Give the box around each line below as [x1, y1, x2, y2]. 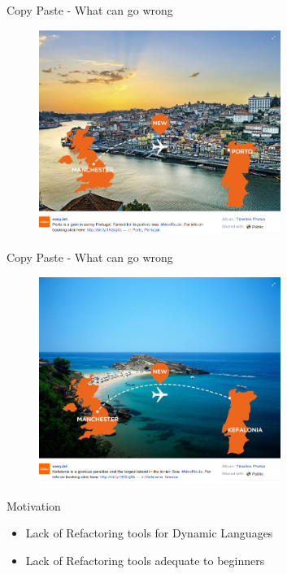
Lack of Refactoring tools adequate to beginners [25, 551, 265, 568]
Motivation [7, 497, 61, 514]
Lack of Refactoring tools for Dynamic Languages [25, 524, 273, 541]
